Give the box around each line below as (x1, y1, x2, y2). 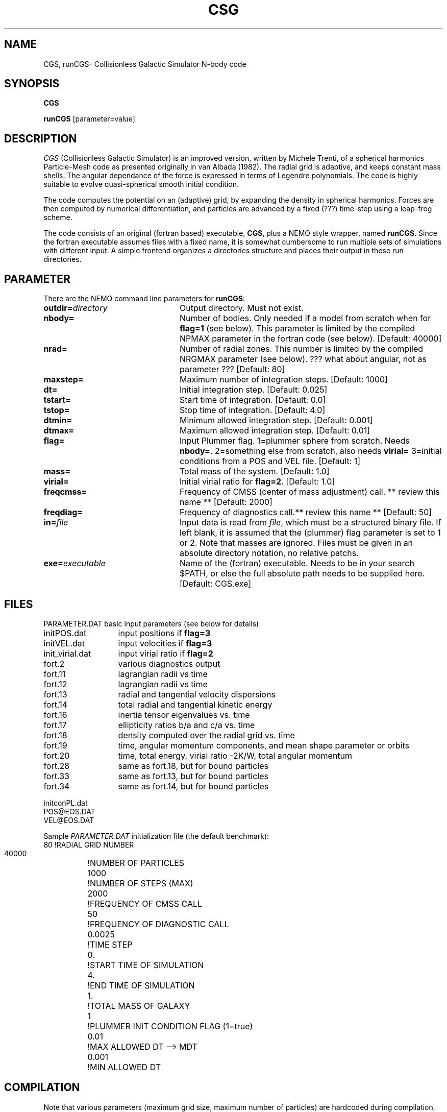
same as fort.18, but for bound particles (118, 760, 268, 771)
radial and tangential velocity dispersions (118, 689, 276, 699)
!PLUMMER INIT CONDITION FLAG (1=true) (87, 1021, 253, 1031)
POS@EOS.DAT (43, 807, 95, 816)
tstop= (43, 405, 70, 416)
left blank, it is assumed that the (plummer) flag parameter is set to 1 (179, 527, 441, 538)
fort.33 (43, 770, 69, 781)
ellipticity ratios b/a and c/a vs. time (118, 719, 255, 730)
